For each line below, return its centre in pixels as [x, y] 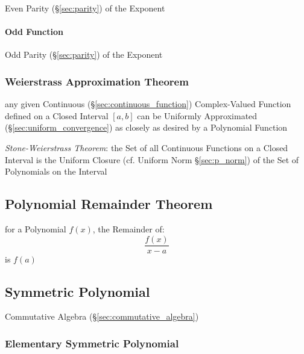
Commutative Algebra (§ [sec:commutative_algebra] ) [102, 316]
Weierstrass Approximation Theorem [97, 81]
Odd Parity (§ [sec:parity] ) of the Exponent [84, 54]
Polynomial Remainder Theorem [109, 204]
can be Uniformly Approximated [197, 115]
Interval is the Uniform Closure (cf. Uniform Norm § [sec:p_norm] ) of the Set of [152, 159]
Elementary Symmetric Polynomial [92, 343]
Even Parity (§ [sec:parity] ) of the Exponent [85, 8]
